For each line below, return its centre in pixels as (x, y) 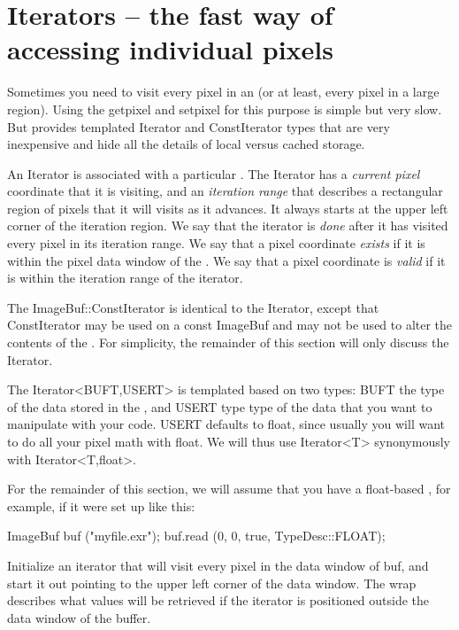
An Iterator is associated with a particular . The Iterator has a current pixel (214, 173)
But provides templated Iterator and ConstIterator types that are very (199, 126)
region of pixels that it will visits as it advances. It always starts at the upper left (228, 208)
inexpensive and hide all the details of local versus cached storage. (186, 144)
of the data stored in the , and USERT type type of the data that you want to (220, 406)
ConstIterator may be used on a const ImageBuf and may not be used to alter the (230, 325)
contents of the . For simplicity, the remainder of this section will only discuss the (228, 342)
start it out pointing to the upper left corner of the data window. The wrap (212, 583)
